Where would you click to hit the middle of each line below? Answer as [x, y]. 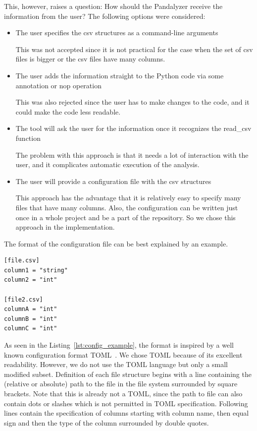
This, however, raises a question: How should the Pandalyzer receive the [113, 6]
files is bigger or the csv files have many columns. [90, 59]
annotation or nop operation [58, 85]
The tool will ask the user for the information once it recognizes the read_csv [133, 128]
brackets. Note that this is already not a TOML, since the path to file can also [123, 393]
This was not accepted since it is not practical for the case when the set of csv [134, 49]
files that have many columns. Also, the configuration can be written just [127, 207]
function [28, 138]
